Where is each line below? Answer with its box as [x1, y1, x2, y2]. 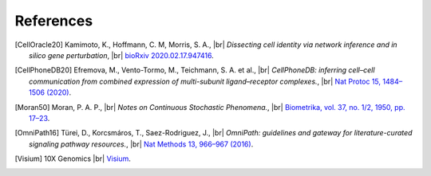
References [14, 12, 93, 29]
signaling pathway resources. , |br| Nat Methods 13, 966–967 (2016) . [29, 139, 254, 149]
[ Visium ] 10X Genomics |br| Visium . [14, 154, 132, 163]
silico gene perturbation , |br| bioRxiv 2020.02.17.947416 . [29, 50, 215, 60]
